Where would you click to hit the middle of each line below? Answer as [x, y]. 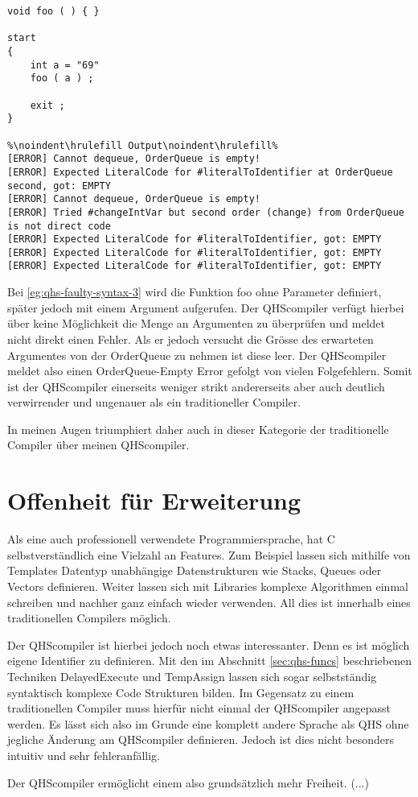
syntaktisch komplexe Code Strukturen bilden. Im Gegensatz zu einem [181, 692]
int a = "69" [65, 65]
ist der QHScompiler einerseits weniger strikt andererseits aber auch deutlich [196, 386]
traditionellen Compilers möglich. [89, 618]
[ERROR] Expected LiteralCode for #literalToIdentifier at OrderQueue [200, 172]
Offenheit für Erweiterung [154, 500]
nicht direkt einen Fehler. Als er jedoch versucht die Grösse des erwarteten [191, 339]
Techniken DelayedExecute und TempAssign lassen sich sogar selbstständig [192, 676]
